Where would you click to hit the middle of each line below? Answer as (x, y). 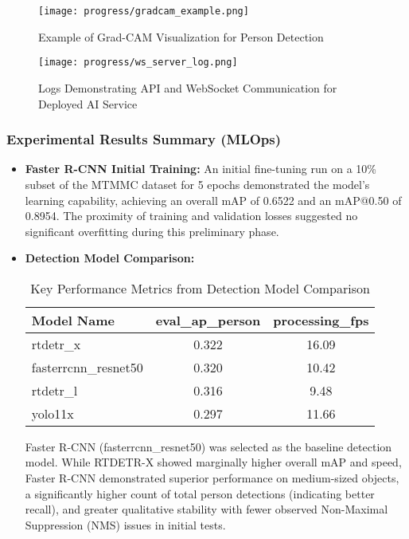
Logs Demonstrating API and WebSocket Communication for (188, 87)
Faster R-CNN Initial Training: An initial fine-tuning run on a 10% (201, 169)
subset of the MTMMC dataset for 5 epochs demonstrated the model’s (197, 184)
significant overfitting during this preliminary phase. (152, 231)
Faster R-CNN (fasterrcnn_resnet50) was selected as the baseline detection (208, 446)
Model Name (73, 320)
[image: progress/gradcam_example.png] (144, 11)
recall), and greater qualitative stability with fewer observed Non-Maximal (206, 509)
